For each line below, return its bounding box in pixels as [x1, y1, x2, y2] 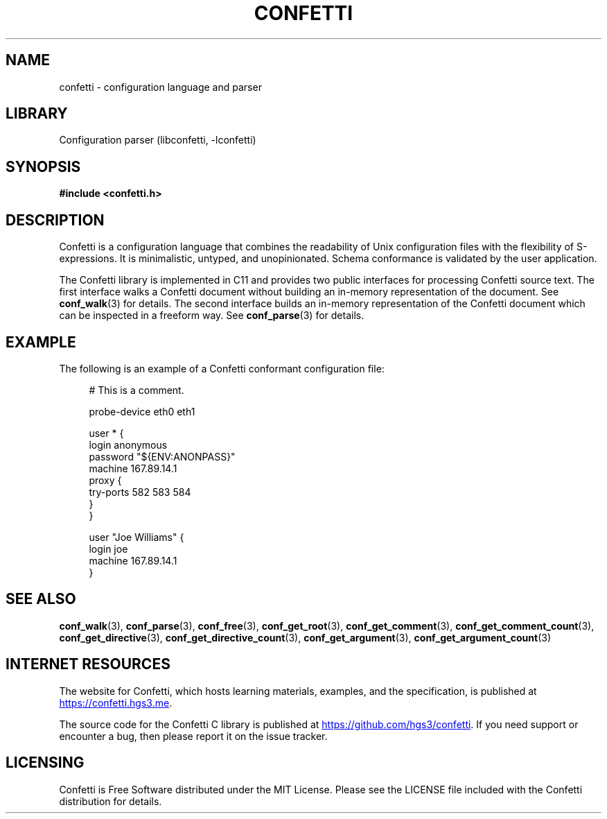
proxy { [89, 474, 122, 486]
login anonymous [89, 438, 168, 451]
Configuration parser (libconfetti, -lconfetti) [59, 134, 256, 146]
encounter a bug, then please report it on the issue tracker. [59, 730, 328, 742]
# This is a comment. [89, 383, 184, 396]
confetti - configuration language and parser [59, 80, 262, 93]
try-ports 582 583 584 [89, 485, 191, 498]
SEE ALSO [6, 590, 76, 608]
